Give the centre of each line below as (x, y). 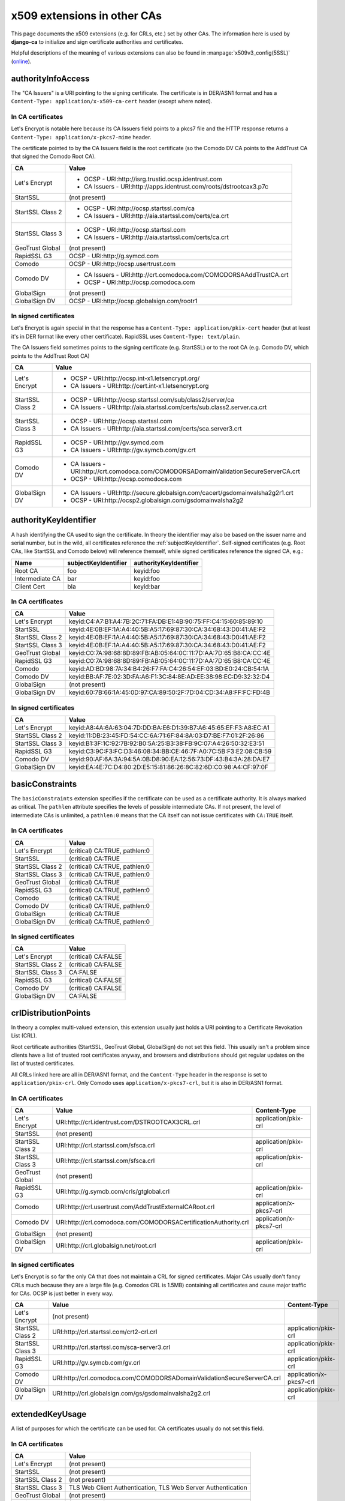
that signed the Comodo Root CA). (53, 157)
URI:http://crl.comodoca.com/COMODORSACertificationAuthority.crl (152, 1222)
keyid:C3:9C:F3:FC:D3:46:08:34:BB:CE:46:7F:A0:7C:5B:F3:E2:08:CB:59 (170, 752)
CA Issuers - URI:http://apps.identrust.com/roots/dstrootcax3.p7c (176, 186)
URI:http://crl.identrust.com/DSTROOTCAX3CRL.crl (128, 1122)
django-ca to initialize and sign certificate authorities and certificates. (97, 41)
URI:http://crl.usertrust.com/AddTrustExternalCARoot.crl (135, 1207)
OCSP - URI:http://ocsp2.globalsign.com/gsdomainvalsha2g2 (157, 500)
